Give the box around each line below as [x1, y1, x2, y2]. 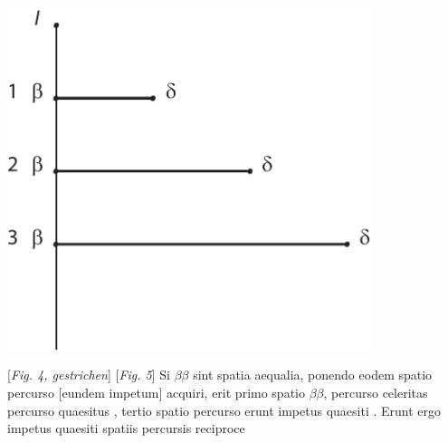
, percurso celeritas [323, 383, 428, 402]
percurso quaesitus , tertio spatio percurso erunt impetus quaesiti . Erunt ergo [7, 400, 442, 419]
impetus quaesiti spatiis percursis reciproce [7, 419, 245, 438]
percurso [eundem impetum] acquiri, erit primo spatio [7, 383, 305, 402]
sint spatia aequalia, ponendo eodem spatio [193, 365, 433, 384]
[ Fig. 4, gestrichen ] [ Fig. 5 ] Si [7, 365, 170, 384]
